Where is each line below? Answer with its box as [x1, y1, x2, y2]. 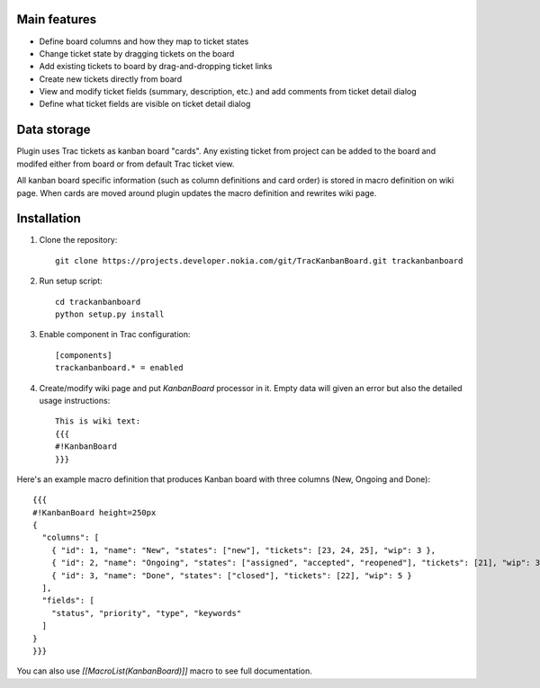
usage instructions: [39, 395, 111, 406]
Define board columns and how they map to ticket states [39, 36, 249, 47]
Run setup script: [39, 275, 103, 287]
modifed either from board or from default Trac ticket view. [16, 158, 235, 169]
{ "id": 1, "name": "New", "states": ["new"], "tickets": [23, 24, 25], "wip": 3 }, [50, 545, 436, 555]
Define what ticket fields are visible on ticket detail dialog [39, 99, 251, 110]
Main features [16, 12, 97, 27]
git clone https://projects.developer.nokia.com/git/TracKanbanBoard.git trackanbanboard [55, 255, 463, 265]
